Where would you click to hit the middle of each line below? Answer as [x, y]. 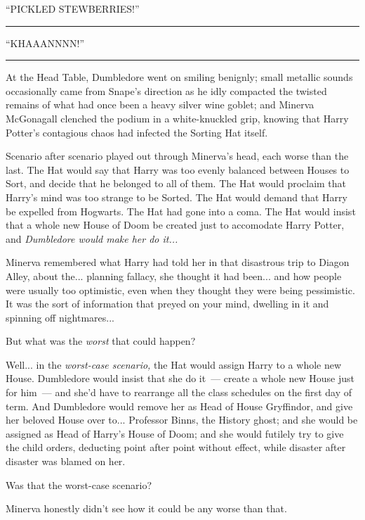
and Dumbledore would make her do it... [92, 238]
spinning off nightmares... [60, 317]
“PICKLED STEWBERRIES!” [73, 8]
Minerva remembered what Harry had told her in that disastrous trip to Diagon [178, 262]
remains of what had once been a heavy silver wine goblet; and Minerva [160, 104]
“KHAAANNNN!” [45, 43]
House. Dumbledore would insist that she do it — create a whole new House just [180, 378]
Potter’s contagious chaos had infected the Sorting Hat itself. [137, 132]
